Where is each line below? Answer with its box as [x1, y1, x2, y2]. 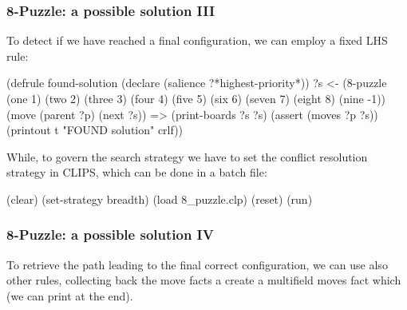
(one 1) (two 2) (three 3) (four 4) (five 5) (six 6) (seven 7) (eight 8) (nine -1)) [6, 90, 386, 106]
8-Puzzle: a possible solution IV [6, 225, 214, 244]
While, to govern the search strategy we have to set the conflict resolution [6, 148, 368, 165]
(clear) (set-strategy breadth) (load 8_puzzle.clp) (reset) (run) [6, 190, 313, 207]
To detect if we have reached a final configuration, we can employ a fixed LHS [6, 32, 388, 49]
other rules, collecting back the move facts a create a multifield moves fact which [6, 272, 401, 288]
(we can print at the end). [6, 287, 133, 304]
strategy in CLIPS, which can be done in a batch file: [6, 164, 267, 181]
